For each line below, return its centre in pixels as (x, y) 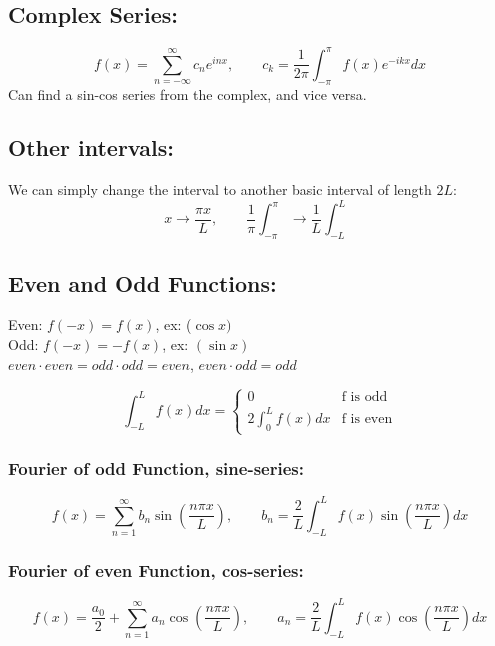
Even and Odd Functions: (142, 282)
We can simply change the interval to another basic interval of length (220, 189)
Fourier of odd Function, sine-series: (156, 467)
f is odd (364, 397)
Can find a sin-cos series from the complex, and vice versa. (187, 93)
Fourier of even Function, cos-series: (156, 570)
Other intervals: (91, 147)
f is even (367, 418)
